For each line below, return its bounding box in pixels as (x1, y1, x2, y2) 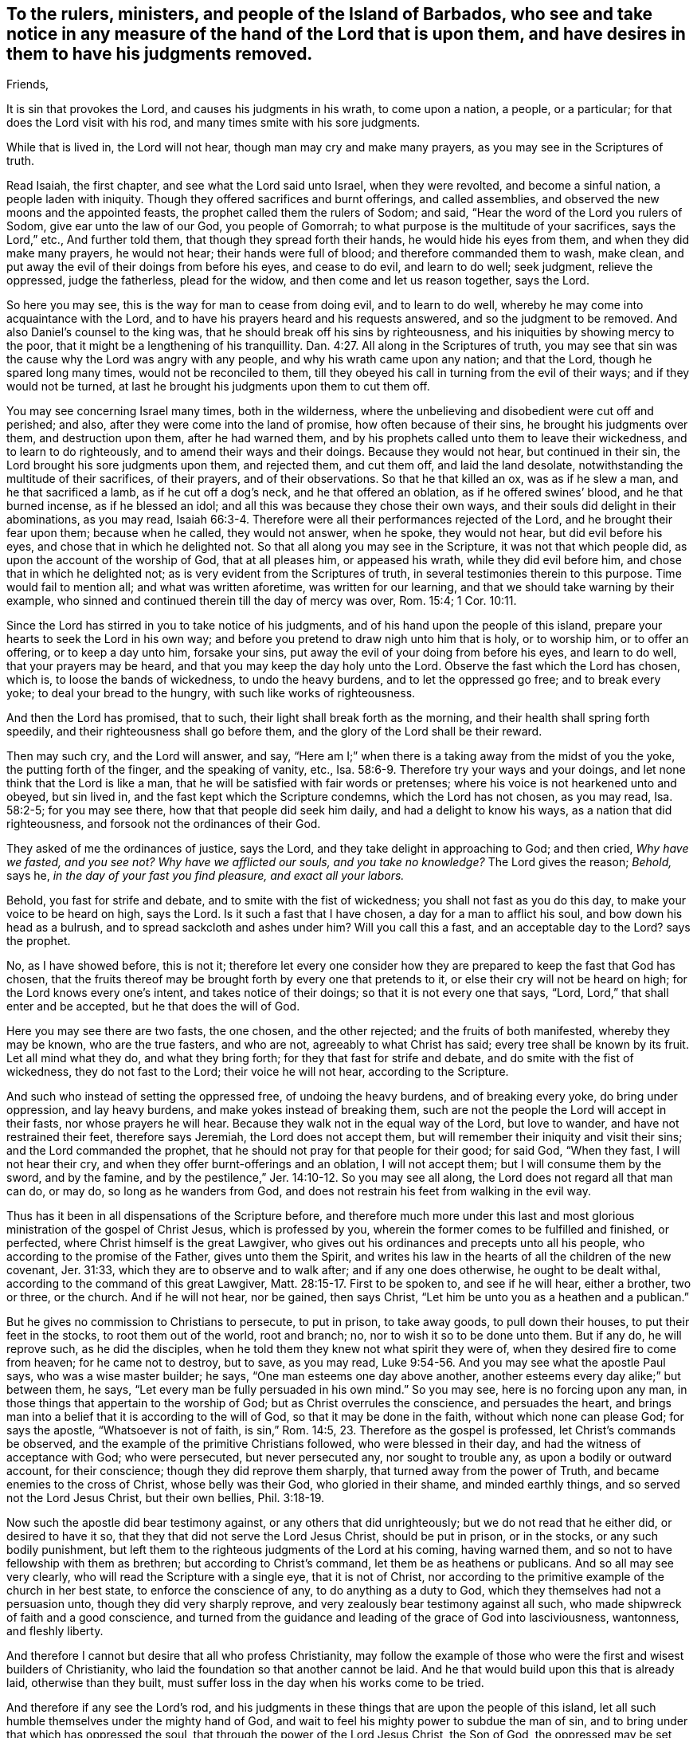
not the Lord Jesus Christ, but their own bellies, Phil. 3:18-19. (6, 1491, 325, 1505)
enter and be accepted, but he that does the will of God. (6, 999, 300, 1014)
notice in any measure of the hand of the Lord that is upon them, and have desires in (6, 24, 686, 44)
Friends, (6, 77, 49, 92)
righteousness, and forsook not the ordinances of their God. (6, 817, 321, 831)
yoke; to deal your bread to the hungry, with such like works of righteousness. (6, 686, 416, 700)
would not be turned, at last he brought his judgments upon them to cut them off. (6, 379, 430, 394)
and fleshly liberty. (6, 1624, 104, 1638)
